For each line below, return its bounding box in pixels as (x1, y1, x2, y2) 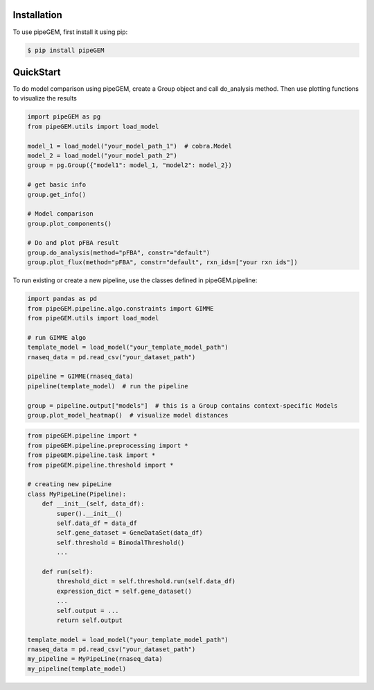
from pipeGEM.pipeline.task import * (27, 451, 156, 459)
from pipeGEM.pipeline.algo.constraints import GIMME (27, 304, 214, 312)
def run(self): (42, 567, 93, 576)
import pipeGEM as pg (27, 113, 101, 121)
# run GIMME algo (27, 334, 87, 341)
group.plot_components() (27, 219, 112, 227)
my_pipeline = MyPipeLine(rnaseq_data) (27, 655, 163, 663)
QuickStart (12, 66, 62, 78)
